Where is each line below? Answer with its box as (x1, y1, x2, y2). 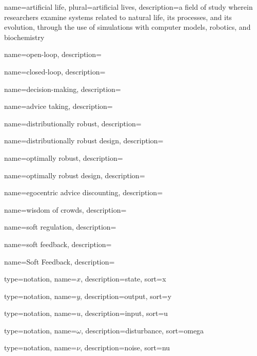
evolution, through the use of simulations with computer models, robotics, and (4, 22, 251, 32)
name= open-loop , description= (4, 49, 102, 60)
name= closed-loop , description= (4, 66, 106, 77)
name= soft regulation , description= (4, 221, 116, 232)
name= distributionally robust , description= (4, 118, 142, 128)
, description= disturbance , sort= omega (81, 325, 204, 335)
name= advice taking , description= (4, 101, 113, 111)
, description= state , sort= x (81, 273, 166, 284)
